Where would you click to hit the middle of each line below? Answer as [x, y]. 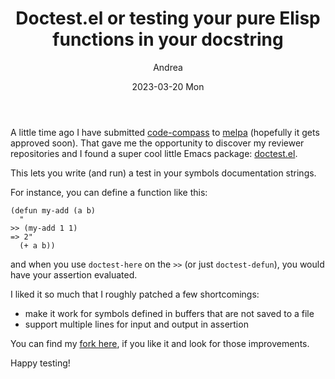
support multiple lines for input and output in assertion [136, 324]
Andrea [168, 67]
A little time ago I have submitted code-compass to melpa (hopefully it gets [165, 132]
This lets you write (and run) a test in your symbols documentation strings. [163, 173]
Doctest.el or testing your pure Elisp [168, 18]
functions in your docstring [168, 39]
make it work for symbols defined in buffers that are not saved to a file [169, 313]
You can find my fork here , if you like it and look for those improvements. [160, 343]
